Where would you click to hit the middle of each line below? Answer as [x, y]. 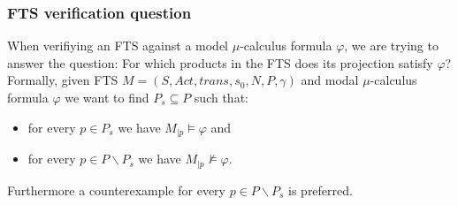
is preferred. [321, 190]
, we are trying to [391, 46]
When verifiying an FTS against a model [118, 46]
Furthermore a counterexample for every [116, 190]
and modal [330, 80]
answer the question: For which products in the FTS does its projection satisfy [220, 62]
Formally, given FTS [63, 80]
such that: [221, 97]
